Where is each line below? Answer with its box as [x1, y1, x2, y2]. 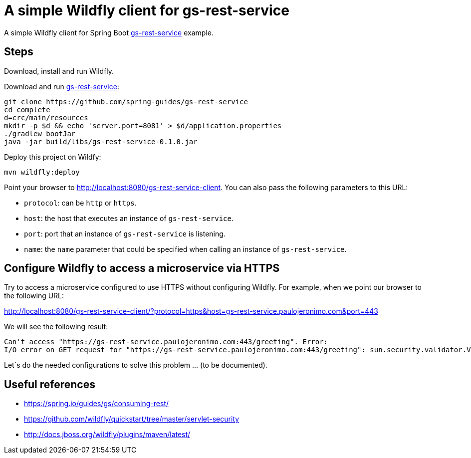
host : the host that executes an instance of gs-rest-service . [24, 214, 234, 223]
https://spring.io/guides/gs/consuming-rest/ [24, 399, 169, 408]
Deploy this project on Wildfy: [4, 152, 101, 161]
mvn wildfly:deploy [4, 168, 80, 176]
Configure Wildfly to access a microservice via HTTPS [4, 262, 280, 275]
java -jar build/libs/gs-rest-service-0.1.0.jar [4, 137, 198, 146]
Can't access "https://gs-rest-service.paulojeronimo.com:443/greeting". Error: [4, 338, 328, 346]
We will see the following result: [4, 322, 108, 331]
